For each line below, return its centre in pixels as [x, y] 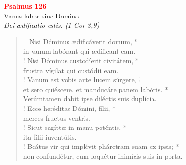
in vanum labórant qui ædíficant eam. [79, 51]
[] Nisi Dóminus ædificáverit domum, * [80, 41]
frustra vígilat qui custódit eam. [71, 70]
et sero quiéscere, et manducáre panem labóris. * [96, 89]
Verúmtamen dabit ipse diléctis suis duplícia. [90, 99]
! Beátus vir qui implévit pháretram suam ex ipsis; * [101, 146]
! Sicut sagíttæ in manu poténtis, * [75, 127]
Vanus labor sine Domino [42, 15]
